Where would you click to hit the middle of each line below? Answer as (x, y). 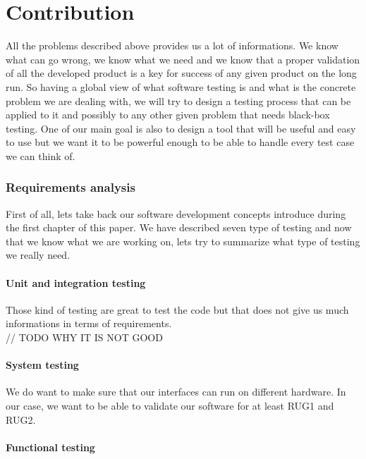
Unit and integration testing (76, 282)
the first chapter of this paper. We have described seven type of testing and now (179, 227)
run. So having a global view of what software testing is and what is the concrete (181, 86)
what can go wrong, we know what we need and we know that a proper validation (183, 59)
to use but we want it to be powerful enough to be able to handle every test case (180, 142)
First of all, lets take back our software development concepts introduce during (176, 213)
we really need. (38, 255)
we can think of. (41, 155)
